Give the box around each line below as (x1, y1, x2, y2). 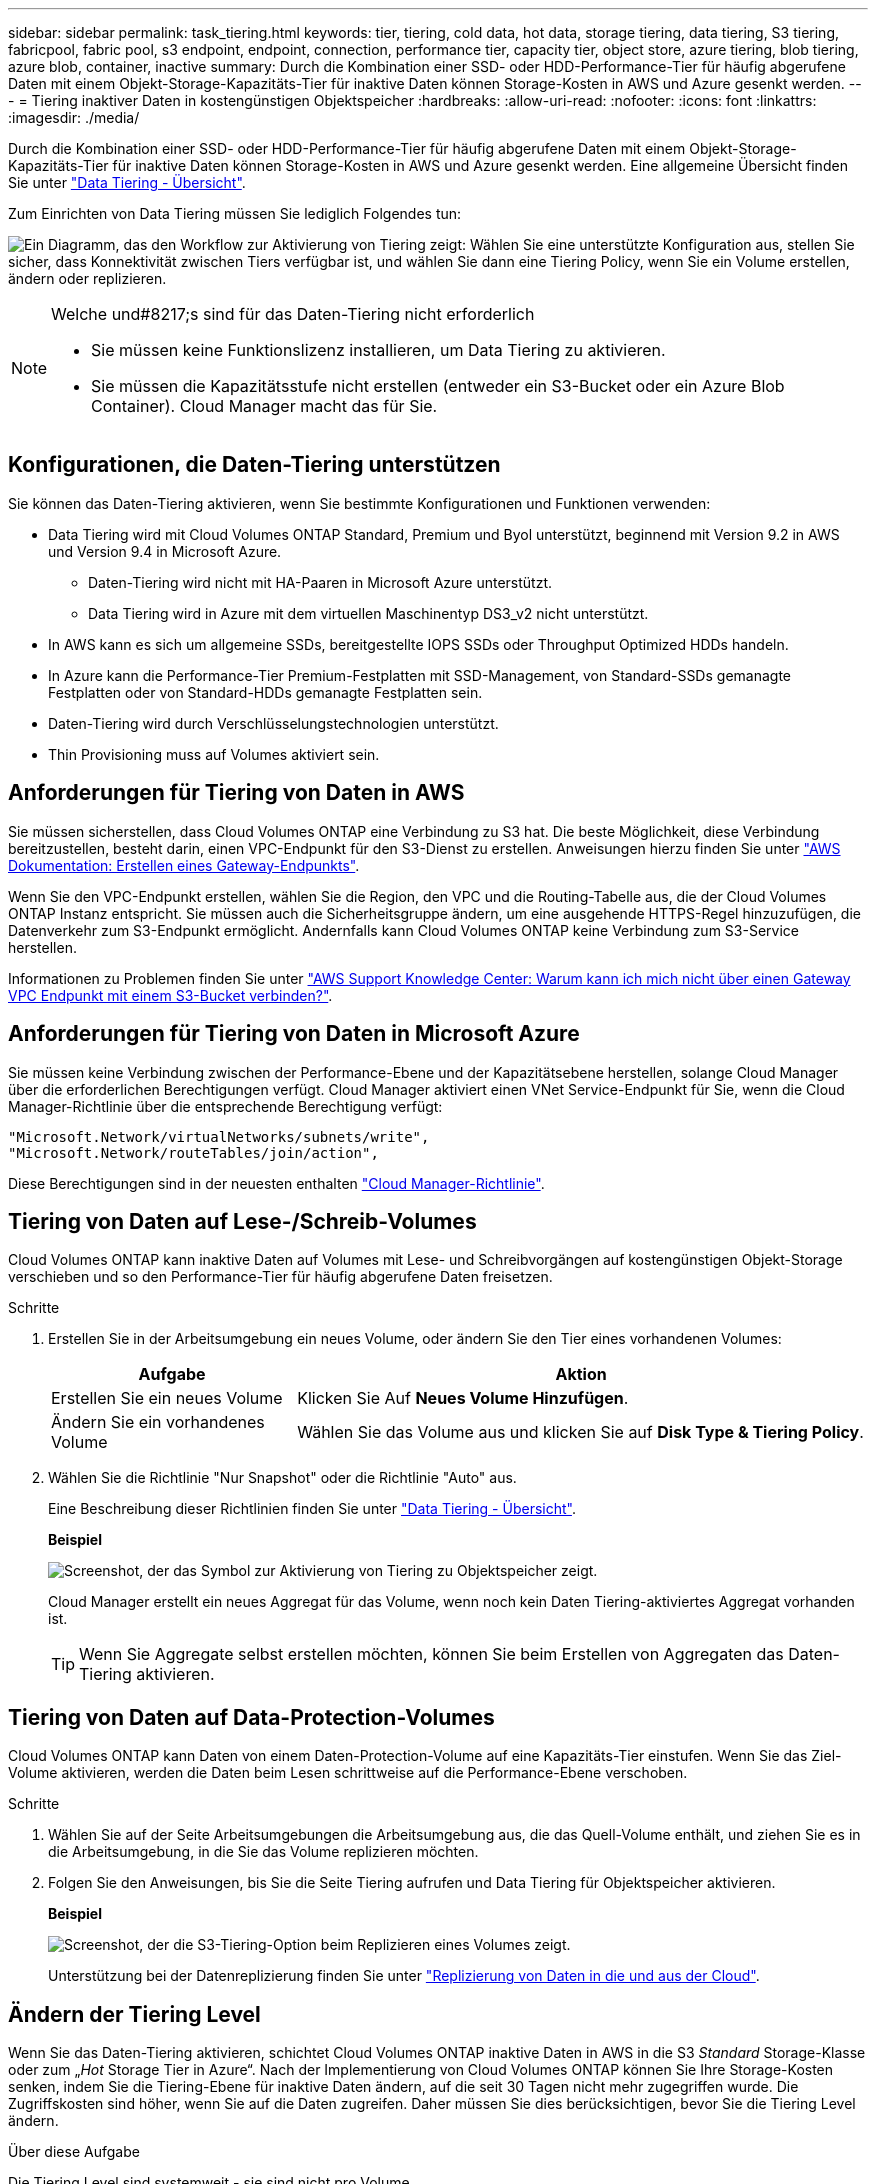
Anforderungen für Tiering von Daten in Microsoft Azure (8, 1021, 580, 1047)
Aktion (555, 1364, 607, 1385)
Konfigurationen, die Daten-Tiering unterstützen (8, 452, 501, 478)
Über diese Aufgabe (8, 2143, 140, 2161)
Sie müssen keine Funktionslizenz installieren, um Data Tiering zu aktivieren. (91, 340, 666, 360)
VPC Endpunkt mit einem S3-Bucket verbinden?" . (8, 986, 333, 1004)
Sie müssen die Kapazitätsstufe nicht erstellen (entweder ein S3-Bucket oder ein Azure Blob (91, 376, 785, 396)
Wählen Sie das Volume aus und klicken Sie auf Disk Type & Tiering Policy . (297, 1422, 864, 1443)
